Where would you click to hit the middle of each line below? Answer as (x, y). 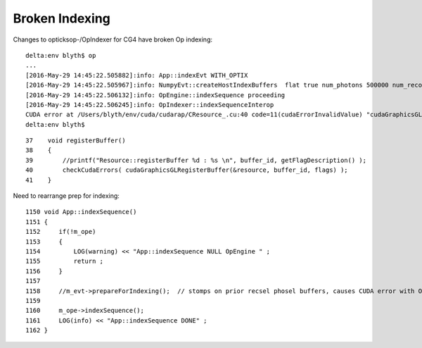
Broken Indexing (62, 18)
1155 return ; (65, 261)
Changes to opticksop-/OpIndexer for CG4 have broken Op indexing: (113, 39)
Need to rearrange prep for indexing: (66, 196)
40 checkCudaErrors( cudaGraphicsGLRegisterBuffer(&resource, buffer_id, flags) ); (187, 170)
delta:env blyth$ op (61, 55)
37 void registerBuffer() (76, 141)
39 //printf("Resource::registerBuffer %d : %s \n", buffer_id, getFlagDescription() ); (196, 160)
